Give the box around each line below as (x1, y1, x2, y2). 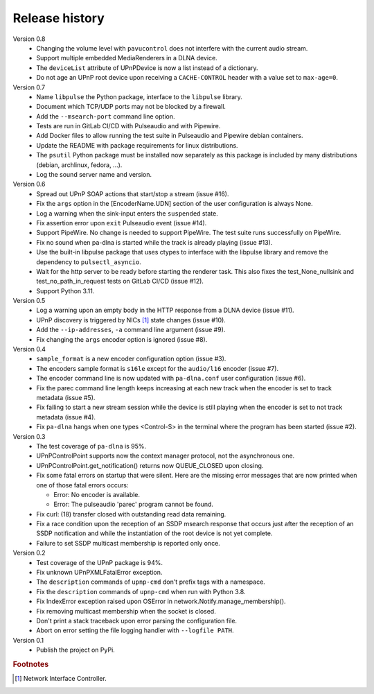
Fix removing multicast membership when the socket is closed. (36, 607, 216, 615)
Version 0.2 (12, 548, 46, 557)
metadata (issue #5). (36, 394, 96, 401)
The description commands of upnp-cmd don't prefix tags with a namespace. (36, 578, 266, 586)
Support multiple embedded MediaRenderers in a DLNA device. (36, 54, 217, 62)
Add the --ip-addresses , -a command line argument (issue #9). (36, 326, 226, 334)
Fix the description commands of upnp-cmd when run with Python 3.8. (36, 587, 246, 596)
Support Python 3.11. (36, 286, 95, 295)
